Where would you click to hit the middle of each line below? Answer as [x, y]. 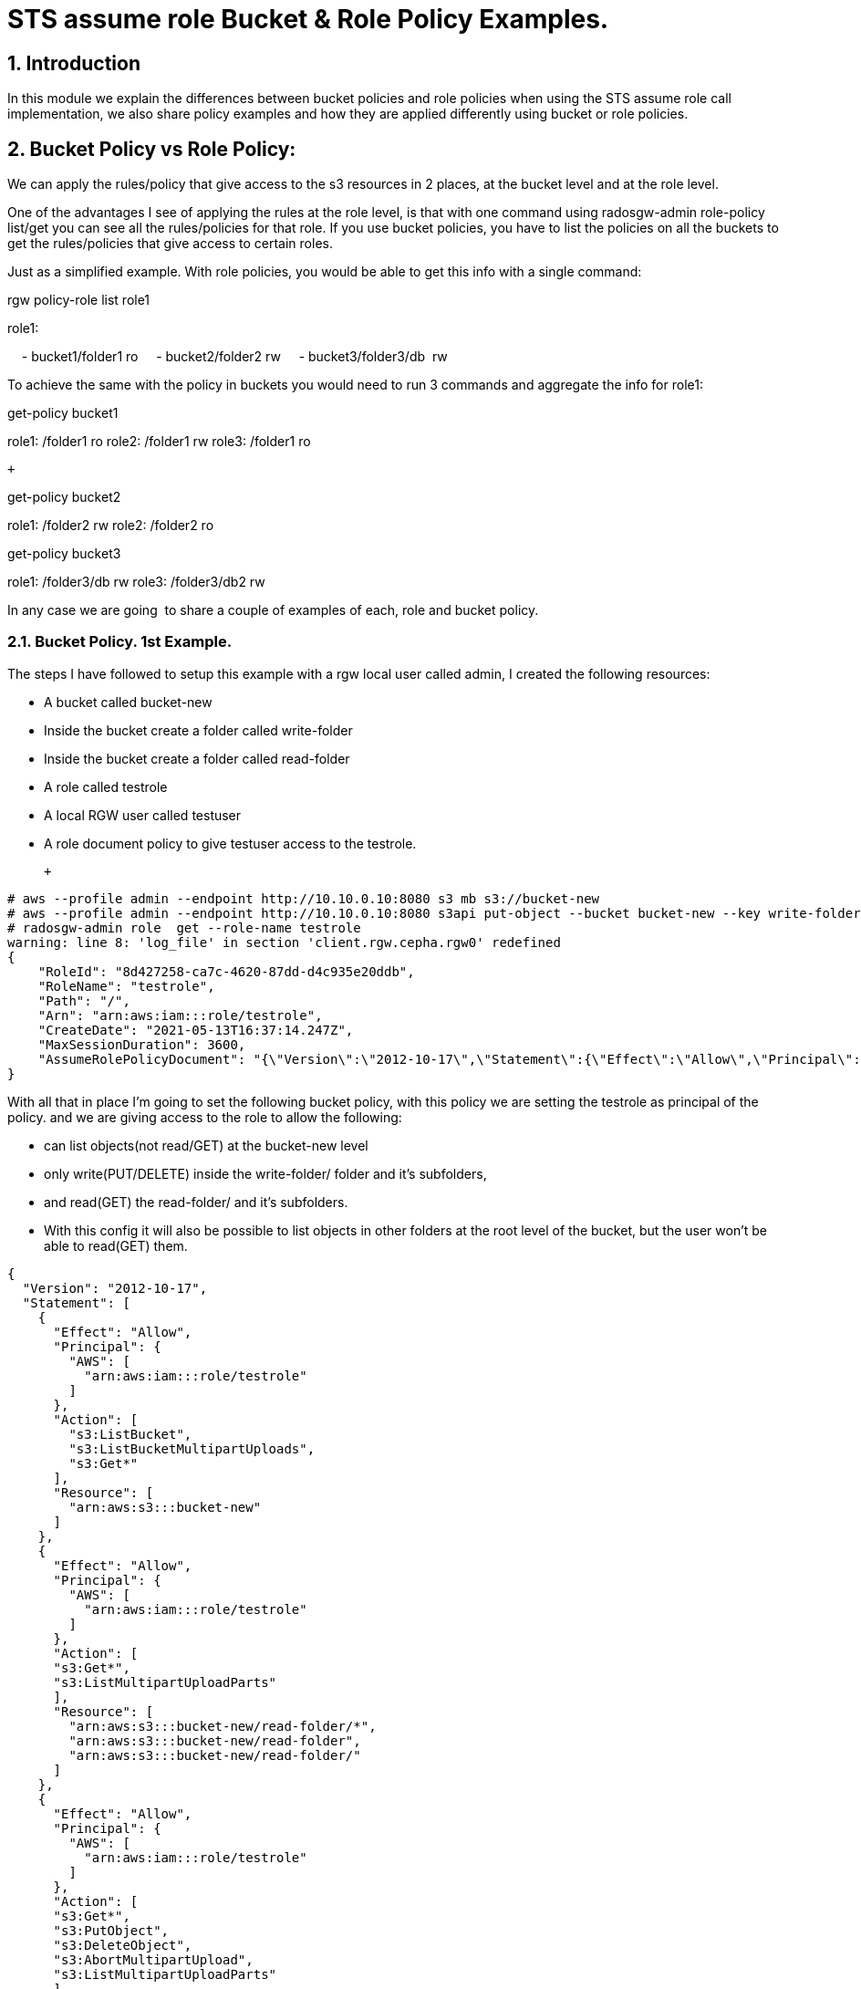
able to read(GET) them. [116, 1245]
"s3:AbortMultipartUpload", [153, 1959]
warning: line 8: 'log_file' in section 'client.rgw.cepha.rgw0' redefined [284, 942]
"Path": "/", [84, 1000]
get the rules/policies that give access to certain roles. [170, 244]
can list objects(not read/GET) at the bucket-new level [206, 1145]
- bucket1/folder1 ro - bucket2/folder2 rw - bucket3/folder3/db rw [234, 357]
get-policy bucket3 [64, 554]
